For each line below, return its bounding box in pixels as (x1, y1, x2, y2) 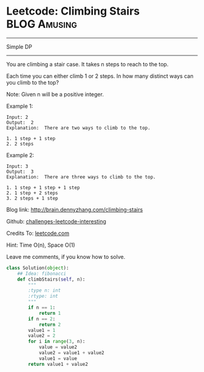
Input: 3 (6, 163, 29, 169)
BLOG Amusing (6, 17, 77, 31)
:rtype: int (28, 293, 59, 300)
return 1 (38, 310, 61, 316)
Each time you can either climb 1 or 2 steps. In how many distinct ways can (6, 72, 194, 80)
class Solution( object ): (6, 265, 69, 271)
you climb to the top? (6, 79, 59, 86)
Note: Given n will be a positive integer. (6, 90, 104, 98)
